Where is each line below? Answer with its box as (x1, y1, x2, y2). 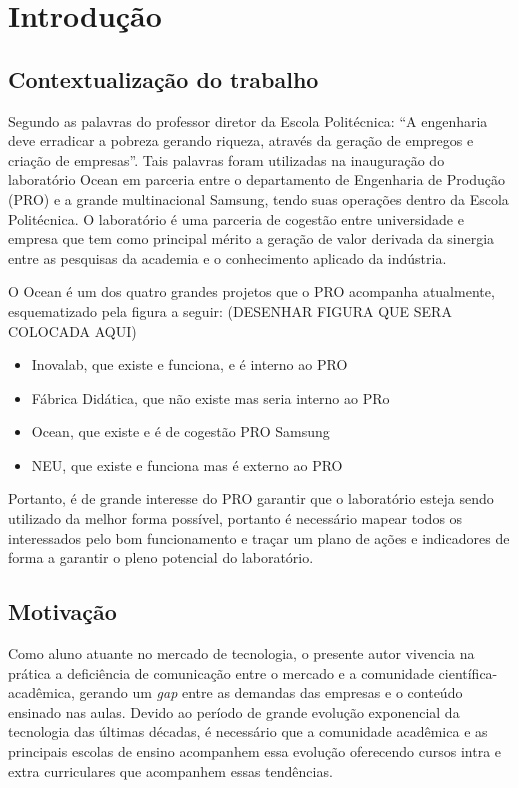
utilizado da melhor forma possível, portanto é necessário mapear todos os (8, 508, 463, 529)
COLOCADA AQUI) (8, 320, 137, 341)
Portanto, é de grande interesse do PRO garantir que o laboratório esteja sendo (8, 488, 494, 509)
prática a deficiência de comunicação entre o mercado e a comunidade (8, 662, 434, 683)
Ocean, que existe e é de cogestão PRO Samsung (31, 421, 330, 442)
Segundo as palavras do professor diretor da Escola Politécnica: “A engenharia (8, 110, 488, 131)
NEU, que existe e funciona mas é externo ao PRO (31, 454, 343, 475)
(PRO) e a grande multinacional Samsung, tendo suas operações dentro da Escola (8, 188, 509, 209)
